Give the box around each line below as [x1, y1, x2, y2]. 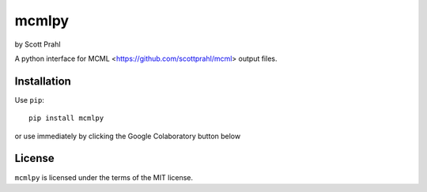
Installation [14, 74, 71, 88]
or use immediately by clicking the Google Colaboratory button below [14, 131, 241, 141]
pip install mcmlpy [28, 114, 104, 122]
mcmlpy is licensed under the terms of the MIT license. [14, 172, 194, 182]
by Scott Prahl [14, 40, 61, 49]
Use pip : [14, 95, 45, 104]
